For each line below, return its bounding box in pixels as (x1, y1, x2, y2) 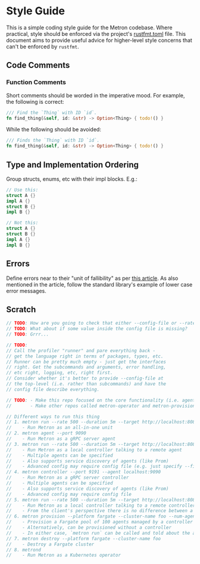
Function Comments (6, 78, 67, 87)
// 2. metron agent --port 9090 (6, 430, 86, 436)
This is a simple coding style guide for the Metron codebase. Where (6, 24, 173, 31)
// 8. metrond (6, 547, 42, 553)
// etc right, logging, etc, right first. (6, 370, 113, 376)
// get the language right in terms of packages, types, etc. (6, 353, 164, 359)
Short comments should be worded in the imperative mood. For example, (6, 91, 186, 99)
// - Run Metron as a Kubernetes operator (6, 552, 121, 559)
